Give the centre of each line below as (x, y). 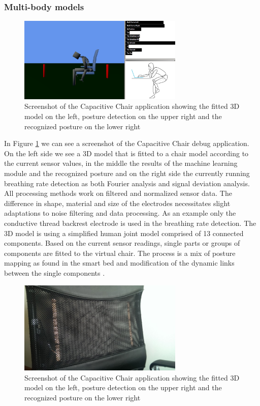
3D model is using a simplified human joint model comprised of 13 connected (124, 233)
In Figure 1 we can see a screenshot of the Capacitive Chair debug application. (127, 143)
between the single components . (55, 272)
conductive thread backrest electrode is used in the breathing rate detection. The (130, 223)
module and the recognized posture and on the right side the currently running (127, 173)
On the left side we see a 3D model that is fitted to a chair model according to (126, 153)
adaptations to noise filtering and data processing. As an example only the (120, 213)
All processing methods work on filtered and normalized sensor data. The (118, 193)
